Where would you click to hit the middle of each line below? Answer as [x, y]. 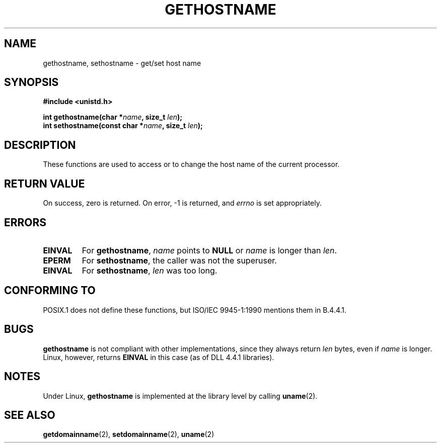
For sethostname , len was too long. [150, 270]
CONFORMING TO [50, 291]
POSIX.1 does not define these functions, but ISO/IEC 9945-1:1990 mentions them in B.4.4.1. [195, 310]
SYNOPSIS [31, 82]
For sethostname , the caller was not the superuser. [179, 260]
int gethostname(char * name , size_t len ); [113, 117]
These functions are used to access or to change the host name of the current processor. [191, 164]
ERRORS [25, 222]
